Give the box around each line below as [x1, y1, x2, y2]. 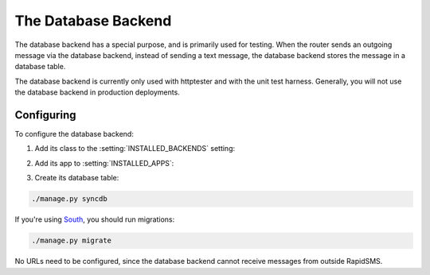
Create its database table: [34, 173, 119, 183]
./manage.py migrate [31, 236, 111, 246]
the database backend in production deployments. [14, 87, 181, 97]
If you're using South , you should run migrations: [14, 215, 175, 224]
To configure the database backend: [14, 130, 135, 139]
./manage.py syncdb [31, 195, 107, 203]
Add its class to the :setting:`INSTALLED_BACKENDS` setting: [34, 144, 236, 153]
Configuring [14, 108, 76, 122]
